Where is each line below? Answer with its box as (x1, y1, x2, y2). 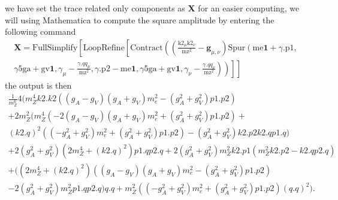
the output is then (5, 78, 72, 91)
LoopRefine (83, 43, 125, 52)
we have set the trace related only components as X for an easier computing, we (5, 2, 300, 14)
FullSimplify (32, 43, 78, 52)
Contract (130, 43, 163, 52)
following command (5, 25, 76, 38)
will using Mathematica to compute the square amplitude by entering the (5, 13, 274, 26)
